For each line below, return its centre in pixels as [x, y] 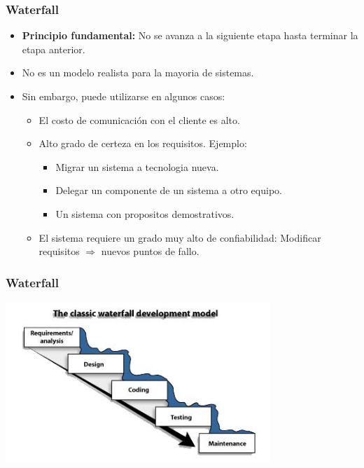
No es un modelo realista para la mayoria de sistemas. [138, 73]
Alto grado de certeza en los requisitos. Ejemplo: [143, 143]
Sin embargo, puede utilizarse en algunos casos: [124, 96]
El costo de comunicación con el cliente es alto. [139, 119]
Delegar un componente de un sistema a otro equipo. [169, 190]
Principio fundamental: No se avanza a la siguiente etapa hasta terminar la [190, 35]
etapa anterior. [54, 49]
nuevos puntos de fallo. [150, 251]
